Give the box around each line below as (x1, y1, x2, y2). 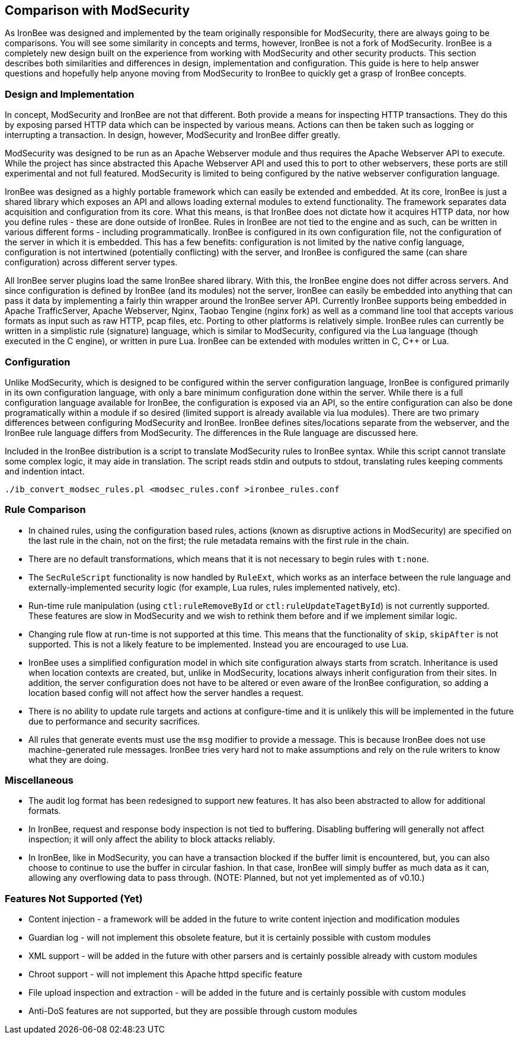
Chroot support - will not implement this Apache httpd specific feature (28, 969, 302, 980)
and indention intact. (5, 466, 85, 476)
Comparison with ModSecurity (5, 3, 190, 18)
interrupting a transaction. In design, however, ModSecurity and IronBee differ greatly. (5, 130, 341, 140)
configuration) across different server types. (5, 257, 178, 268)
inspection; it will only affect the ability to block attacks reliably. (28, 834, 276, 845)
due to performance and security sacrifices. (28, 716, 200, 726)
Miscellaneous (5, 774, 73, 787)
